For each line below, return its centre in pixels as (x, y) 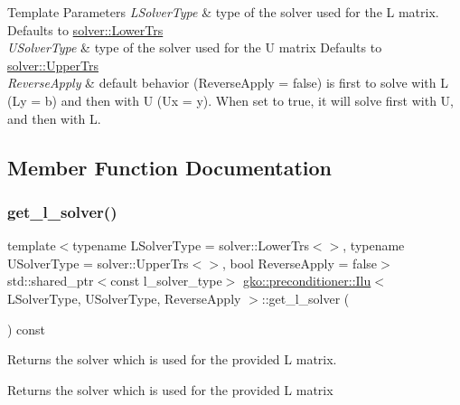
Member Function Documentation (170, 167)
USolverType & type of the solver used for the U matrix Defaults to (195, 47)
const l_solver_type (166, 281)
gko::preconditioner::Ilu (307, 281)
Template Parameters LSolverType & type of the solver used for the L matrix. (223, 12)
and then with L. (54, 118)
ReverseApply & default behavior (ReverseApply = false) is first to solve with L (228, 83)
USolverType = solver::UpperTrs (98, 263)
